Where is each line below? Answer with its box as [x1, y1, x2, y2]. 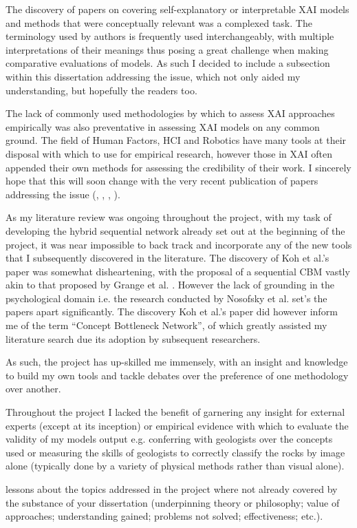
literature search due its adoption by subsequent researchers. [6, 331, 261, 346]
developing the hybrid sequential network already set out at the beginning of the [6, 223, 345, 237]
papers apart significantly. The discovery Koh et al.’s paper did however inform [6, 304, 338, 319]
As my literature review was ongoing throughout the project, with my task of [6, 210, 332, 224]
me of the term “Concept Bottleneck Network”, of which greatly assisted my [6, 318, 327, 332]
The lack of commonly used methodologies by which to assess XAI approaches [6, 106, 335, 120]
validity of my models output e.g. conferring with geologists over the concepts [6, 432, 333, 446]
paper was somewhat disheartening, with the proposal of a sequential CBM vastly [6, 264, 350, 278]
